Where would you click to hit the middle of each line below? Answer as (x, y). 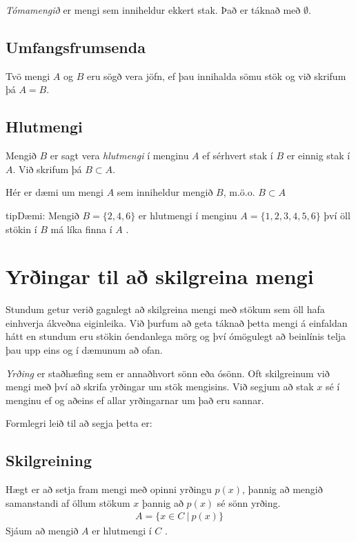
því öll (337, 215)
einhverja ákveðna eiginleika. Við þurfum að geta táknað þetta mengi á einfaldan (177, 322)
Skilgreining (49, 460)
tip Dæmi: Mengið (42, 215)
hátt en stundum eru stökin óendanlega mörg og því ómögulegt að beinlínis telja (176, 336)
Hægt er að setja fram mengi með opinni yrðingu (109, 489)
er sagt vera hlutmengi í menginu (119, 155)
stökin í (21, 229)
